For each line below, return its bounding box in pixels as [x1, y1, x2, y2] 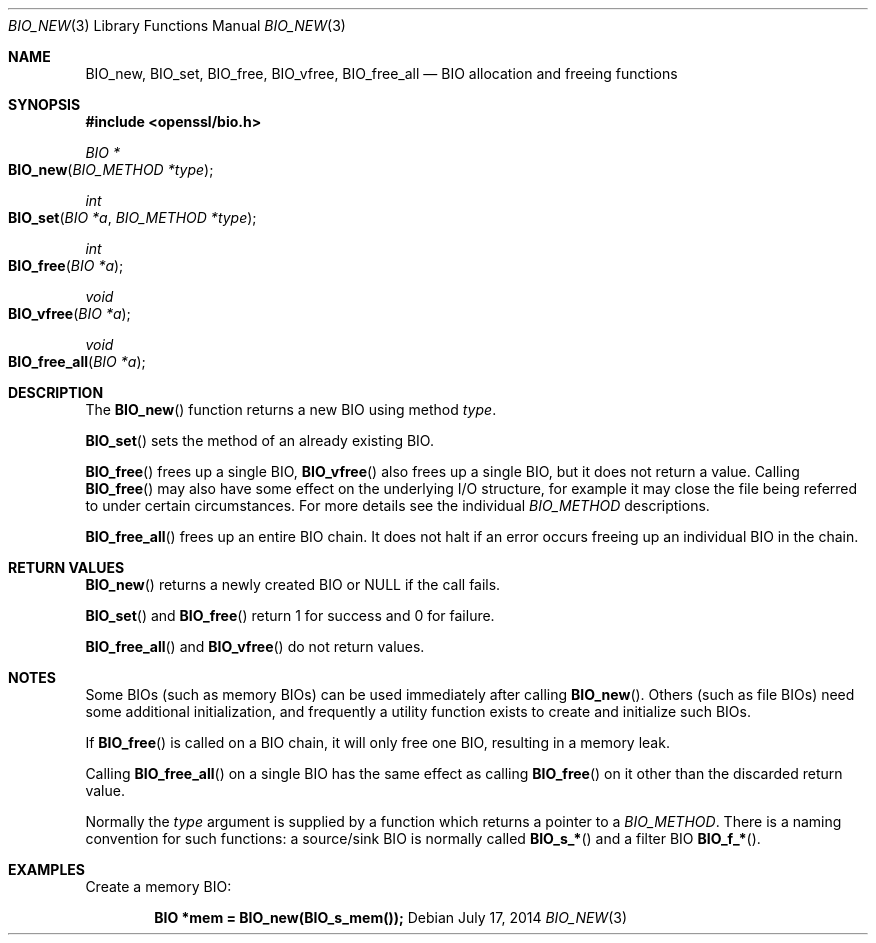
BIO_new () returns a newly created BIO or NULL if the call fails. [85, 576, 501, 593]
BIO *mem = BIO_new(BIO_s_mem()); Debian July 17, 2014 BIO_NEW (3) [154, 909, 628, 926]
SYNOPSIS [8, 96, 81, 113]
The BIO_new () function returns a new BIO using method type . [85, 401, 497, 418]
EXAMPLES [8, 861, 85, 878]
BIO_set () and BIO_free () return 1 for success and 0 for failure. [85, 607, 495, 624]
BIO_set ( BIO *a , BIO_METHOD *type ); [8, 209, 257, 226]
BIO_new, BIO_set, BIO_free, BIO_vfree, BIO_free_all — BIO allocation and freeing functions [85, 65, 678, 82]
